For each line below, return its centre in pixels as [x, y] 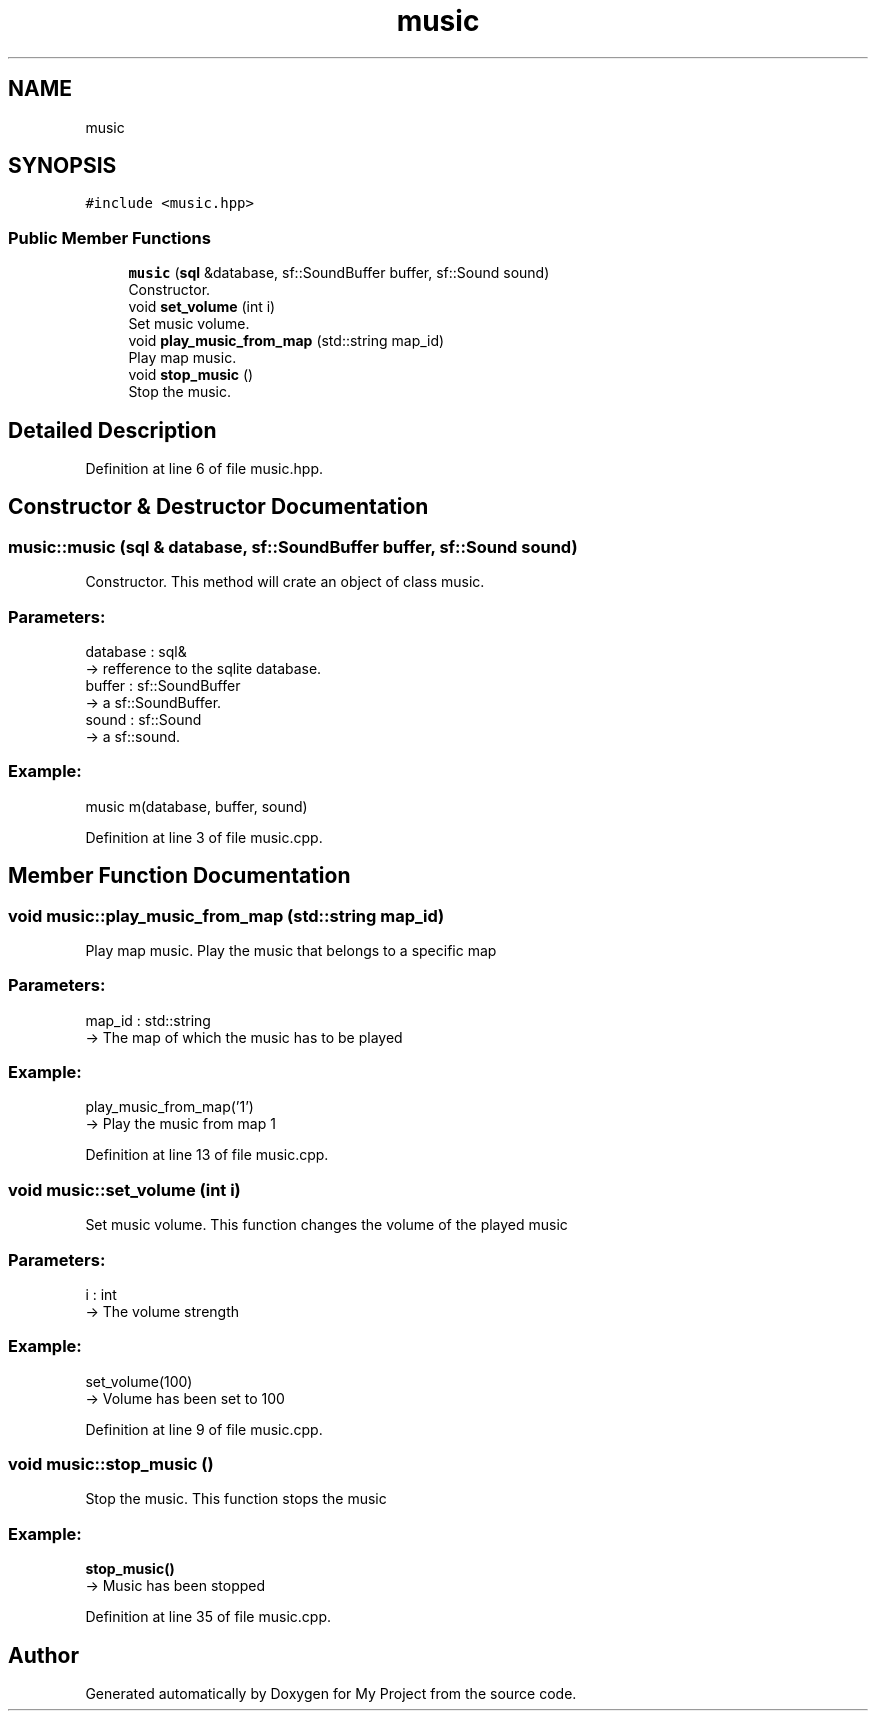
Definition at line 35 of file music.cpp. [208, 1617]
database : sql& [136, 651]
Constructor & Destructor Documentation [218, 507]
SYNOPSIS [62, 166]
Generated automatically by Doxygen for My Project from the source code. [331, 1694]
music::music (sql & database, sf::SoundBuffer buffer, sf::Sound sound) [293, 546]
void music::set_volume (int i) [124, 1189]
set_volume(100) [139, 1381]
